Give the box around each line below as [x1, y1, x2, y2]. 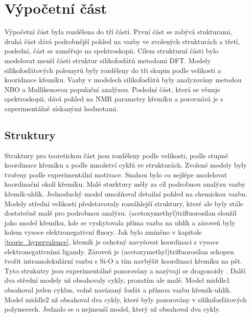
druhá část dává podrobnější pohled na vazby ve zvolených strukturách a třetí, [4, 36, 240, 46]
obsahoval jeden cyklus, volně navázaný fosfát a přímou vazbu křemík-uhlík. [4, 284, 232, 294]
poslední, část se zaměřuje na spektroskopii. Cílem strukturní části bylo [4, 46, 219, 56]
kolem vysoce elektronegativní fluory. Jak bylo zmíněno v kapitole [4, 227, 202, 237]
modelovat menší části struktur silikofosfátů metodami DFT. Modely [4, 55, 211, 65]
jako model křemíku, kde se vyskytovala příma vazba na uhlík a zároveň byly [4, 217, 235, 227]
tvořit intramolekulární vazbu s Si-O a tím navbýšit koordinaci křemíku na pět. [4, 256, 243, 266]
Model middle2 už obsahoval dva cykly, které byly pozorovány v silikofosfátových [4, 294, 247, 304]
